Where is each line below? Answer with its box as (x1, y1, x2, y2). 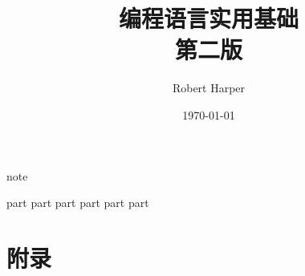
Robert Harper (172, 79, 246, 96)
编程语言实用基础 (118, 2, 299, 34)
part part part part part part (6, 194, 149, 211)
